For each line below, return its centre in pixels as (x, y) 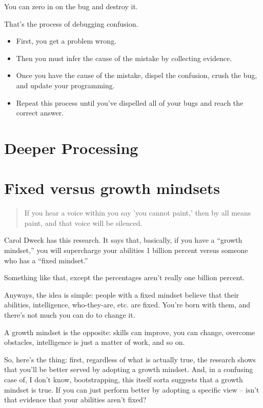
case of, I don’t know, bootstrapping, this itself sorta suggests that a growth (124, 379)
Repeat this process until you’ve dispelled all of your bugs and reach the (130, 102)
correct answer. (40, 113)
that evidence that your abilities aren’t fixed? (75, 400)
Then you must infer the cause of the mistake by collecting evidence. (124, 58)
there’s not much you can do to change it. (70, 315)
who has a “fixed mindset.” (46, 260)
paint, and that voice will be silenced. (83, 222)
